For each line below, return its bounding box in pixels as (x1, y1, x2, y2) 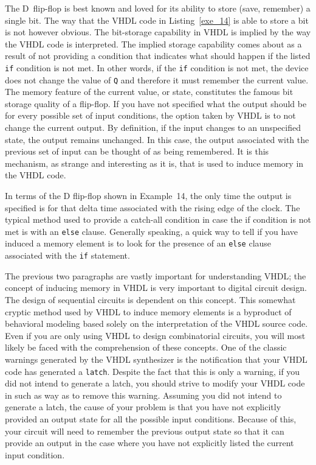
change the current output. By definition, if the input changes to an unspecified (5, 121, 301, 134)
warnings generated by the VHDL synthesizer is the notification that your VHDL (5, 352, 307, 365)
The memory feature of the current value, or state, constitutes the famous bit (5, 85, 294, 98)
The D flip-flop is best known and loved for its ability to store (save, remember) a (5, 2, 311, 14)
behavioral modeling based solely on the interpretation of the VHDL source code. (5, 317, 308, 330)
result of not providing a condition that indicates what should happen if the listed (5, 49, 311, 62)
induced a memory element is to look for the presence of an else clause (5, 237, 272, 250)
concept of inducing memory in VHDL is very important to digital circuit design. (5, 281, 307, 294)
